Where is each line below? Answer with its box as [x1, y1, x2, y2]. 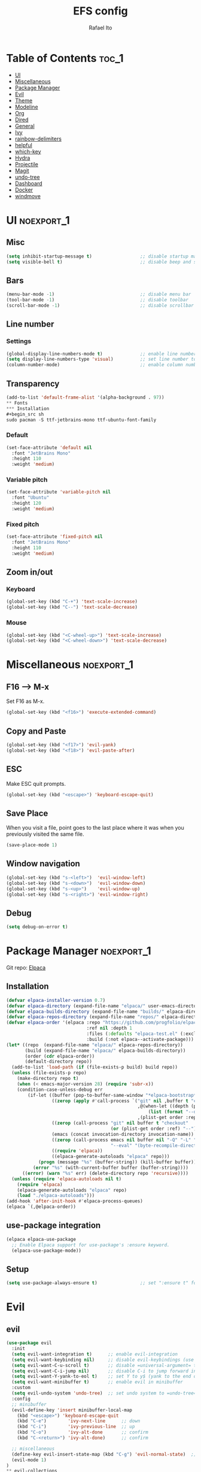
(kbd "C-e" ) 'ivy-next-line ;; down [17, 1418, 141, 1424]
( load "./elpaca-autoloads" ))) [17, 1193, 95, 1199]
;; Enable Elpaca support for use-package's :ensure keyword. [11, 1241, 170, 1248]
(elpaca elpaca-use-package [6, 1236, 77, 1242]
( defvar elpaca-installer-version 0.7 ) [6, 997, 106, 1003]
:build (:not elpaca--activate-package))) [86, 1036, 194, 1042]
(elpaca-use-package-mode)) [11, 1247, 82, 1253]
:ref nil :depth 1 [86, 1025, 133, 1031]
